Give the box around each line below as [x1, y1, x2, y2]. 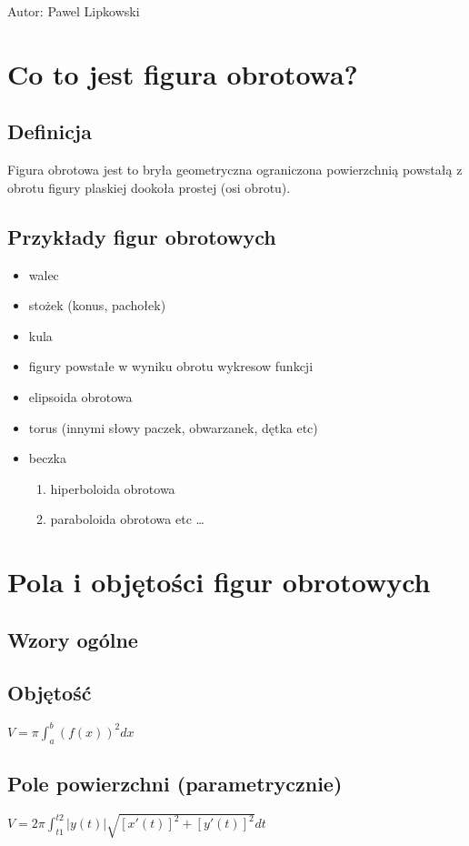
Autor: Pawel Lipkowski [7, 2, 140, 20]
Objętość [7, 679, 92, 707]
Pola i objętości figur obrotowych [7, 563, 431, 600]
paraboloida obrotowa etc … [50, 509, 205, 529]
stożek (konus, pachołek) [28, 296, 166, 315]
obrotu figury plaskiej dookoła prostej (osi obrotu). [7, 177, 291, 196]
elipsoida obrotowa [28, 387, 133, 406]
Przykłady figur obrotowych [7, 222, 276, 250]
